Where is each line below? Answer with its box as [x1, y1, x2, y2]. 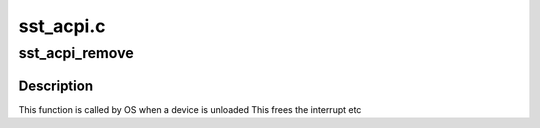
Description [18, 77, 94, 94]
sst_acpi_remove [18, 44, 134, 62]
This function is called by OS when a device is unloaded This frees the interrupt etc [18, 103, 362, 115]
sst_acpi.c [18, 15, 106, 37]
